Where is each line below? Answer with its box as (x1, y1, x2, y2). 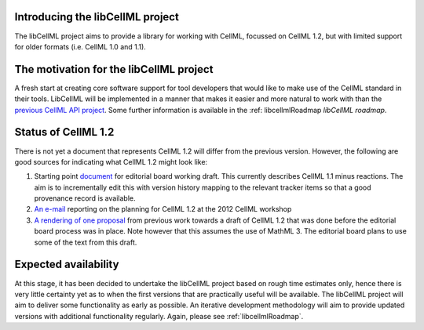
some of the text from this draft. (34, 238, 137, 247)
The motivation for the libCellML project (14, 63, 214, 76)
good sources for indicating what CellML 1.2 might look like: (14, 157, 208, 166)
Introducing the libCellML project (14, 10, 180, 24)
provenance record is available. (34, 194, 136, 203)
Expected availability (14, 258, 119, 271)
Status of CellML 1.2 (14, 125, 115, 139)
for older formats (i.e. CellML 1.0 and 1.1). (14, 42, 147, 51)
